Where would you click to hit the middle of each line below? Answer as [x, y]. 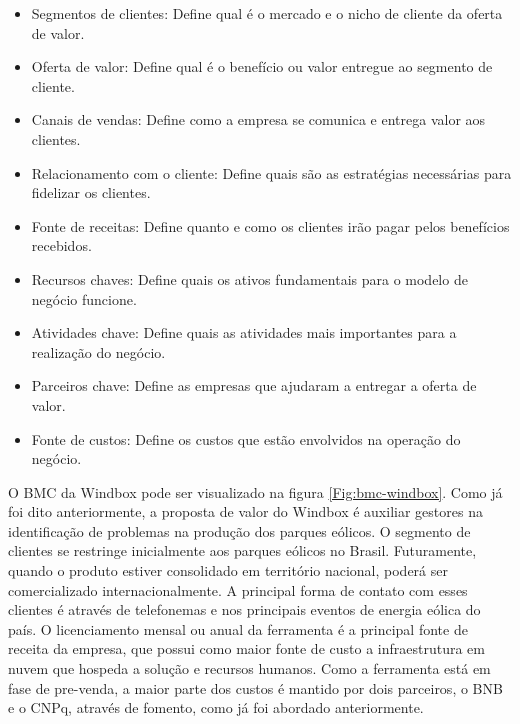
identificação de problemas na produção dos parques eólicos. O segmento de [239, 530]
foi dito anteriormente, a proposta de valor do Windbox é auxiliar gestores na [245, 511]
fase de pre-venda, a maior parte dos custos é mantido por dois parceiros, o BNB [255, 687]
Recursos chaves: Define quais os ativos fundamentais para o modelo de [249, 278]
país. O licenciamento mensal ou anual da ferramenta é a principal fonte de [238, 628]
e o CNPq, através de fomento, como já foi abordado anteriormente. [216, 707]
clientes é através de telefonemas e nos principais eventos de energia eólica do [244, 609]
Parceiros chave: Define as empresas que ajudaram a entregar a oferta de [254, 385]
